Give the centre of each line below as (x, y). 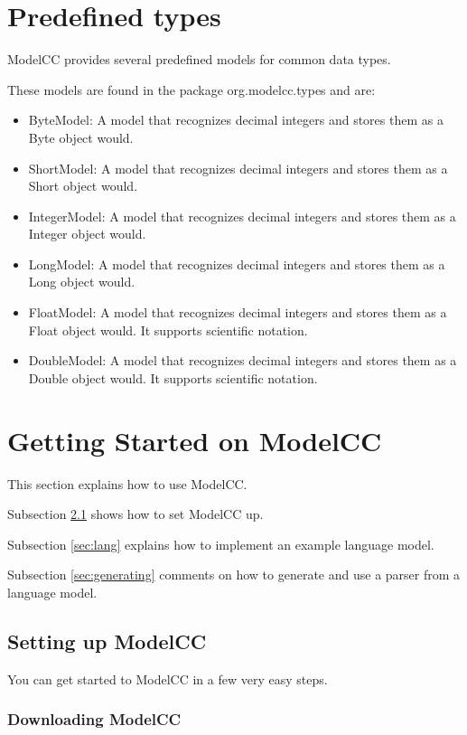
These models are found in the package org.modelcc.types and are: (191, 89)
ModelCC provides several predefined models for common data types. (199, 59)
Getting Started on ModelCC (195, 440)
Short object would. (83, 186)
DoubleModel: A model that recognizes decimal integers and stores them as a (243, 360)
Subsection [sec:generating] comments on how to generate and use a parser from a (234, 575)
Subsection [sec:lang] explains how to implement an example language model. (221, 544)
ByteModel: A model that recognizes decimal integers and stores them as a (236, 120)
